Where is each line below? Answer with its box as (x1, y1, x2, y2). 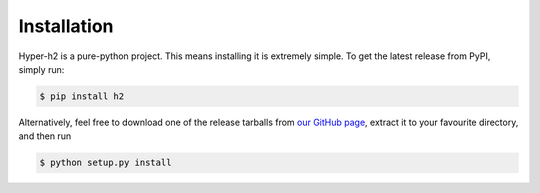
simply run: (18, 63, 65, 75)
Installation (18, 15, 114, 37)
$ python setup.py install (39, 157, 172, 169)
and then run (18, 130, 72, 142)
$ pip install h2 (39, 90, 125, 102)
